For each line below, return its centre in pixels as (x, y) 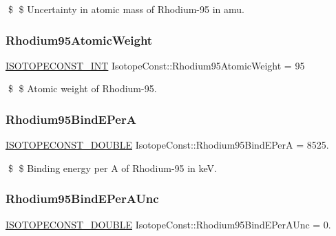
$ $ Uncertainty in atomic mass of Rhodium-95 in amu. (126, 9)
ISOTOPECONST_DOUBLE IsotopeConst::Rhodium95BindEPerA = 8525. (167, 145)
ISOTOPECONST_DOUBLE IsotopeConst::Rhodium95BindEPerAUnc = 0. (168, 224)
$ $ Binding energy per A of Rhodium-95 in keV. (112, 168)
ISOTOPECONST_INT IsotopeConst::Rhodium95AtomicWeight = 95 (155, 65)
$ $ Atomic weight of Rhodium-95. (82, 88)
